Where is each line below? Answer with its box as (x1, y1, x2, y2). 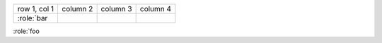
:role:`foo (13, 27, 40, 35)
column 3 (100, 4, 132, 13)
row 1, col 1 (17, 4, 54, 13)
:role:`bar (17, 13, 48, 23)
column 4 (139, 4, 172, 13)
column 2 (62, 4, 93, 13)
